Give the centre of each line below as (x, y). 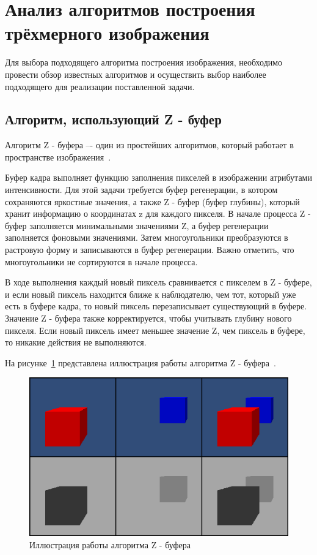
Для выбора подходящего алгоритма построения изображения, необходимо (144, 62)
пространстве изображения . (58, 157)
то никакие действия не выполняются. (76, 342)
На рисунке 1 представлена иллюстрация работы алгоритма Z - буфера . (140, 362)
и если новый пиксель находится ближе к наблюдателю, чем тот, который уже (151, 294)
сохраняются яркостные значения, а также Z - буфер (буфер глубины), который (152, 201)
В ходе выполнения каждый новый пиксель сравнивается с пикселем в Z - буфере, (158, 282)
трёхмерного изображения (107, 33)
